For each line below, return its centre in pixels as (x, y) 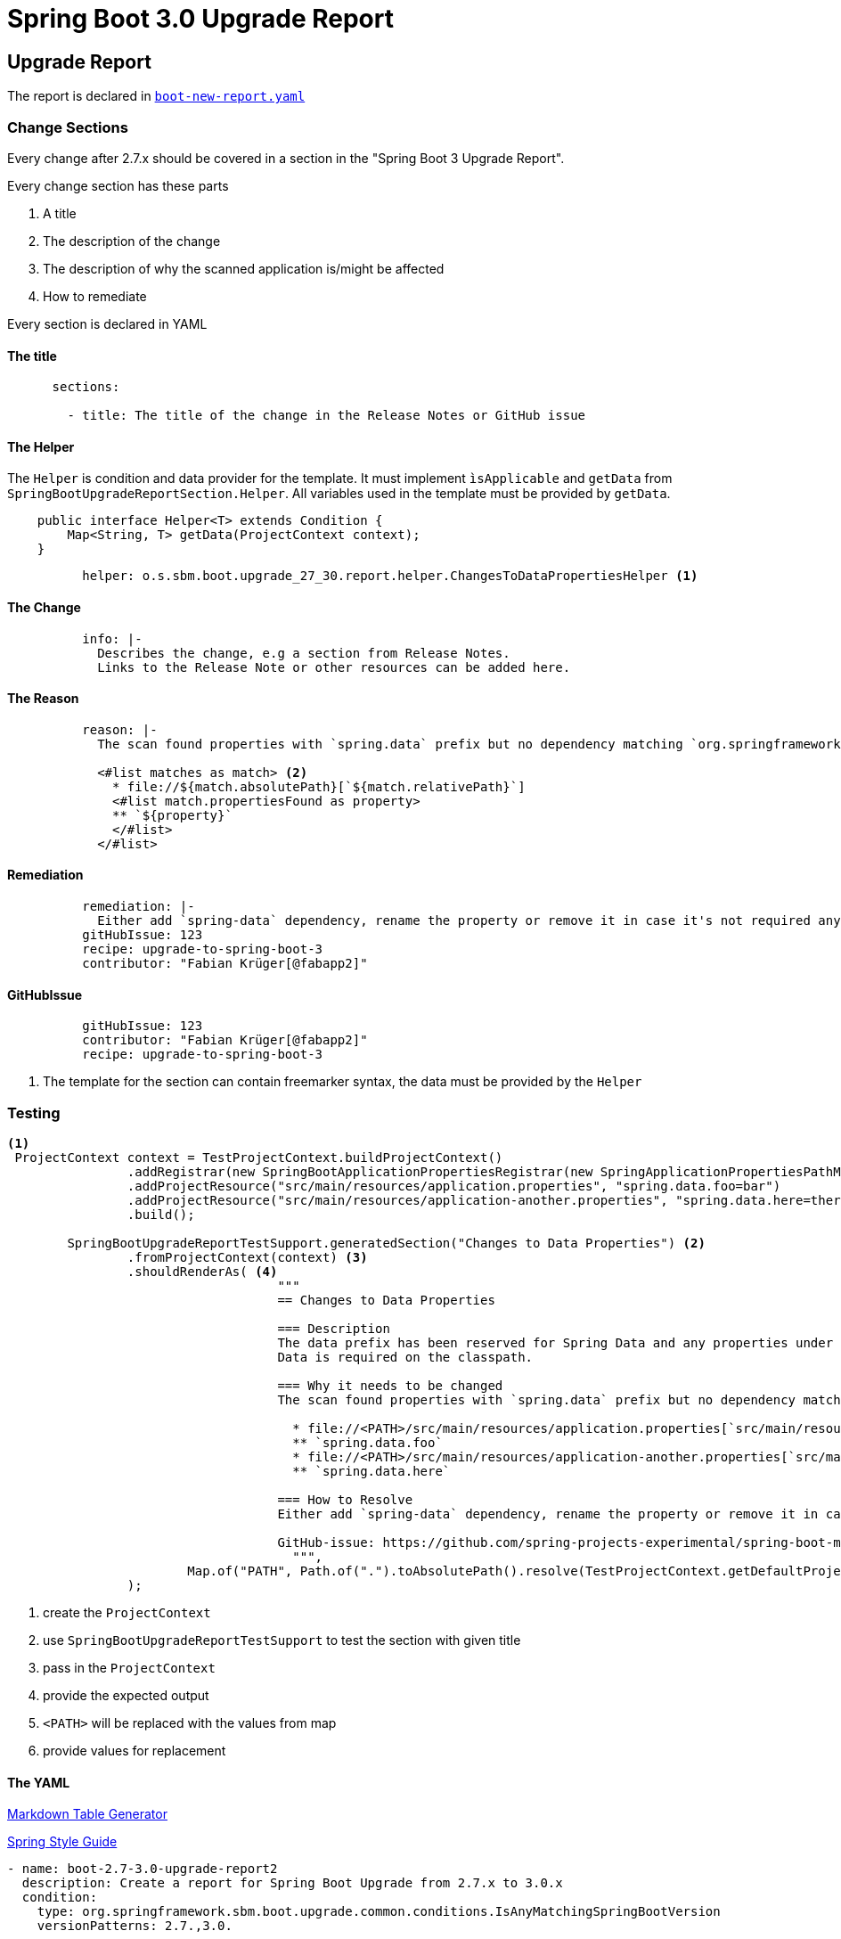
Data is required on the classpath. (405, 1357)
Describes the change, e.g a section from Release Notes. (304, 653)
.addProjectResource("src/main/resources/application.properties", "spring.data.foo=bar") (454, 1186)
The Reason (43, 699)
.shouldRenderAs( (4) (202, 1271)
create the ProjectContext (127, 1612)
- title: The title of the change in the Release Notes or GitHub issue (327, 416)
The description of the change (132, 241)
